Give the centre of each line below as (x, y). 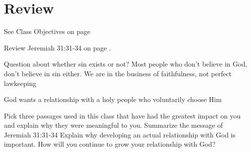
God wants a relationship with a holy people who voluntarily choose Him (113, 99)
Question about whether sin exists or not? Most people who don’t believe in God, (126, 64)
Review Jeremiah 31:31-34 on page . (58, 47)
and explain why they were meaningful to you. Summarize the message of (114, 125)
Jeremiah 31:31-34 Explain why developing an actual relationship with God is (120, 134)
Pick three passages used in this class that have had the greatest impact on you (122, 115)
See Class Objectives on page (47, 31)
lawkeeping (20, 83)
